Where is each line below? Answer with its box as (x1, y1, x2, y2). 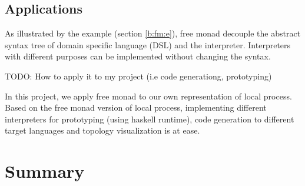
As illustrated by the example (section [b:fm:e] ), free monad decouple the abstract (5, 27, 301, 39)
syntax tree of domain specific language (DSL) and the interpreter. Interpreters (5, 38, 291, 51)
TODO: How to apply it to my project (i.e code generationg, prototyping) (5, 69, 272, 82)
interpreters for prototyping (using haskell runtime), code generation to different (5, 112, 294, 125)
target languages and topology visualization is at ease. (5, 124, 200, 137)
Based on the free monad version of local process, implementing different (5, 101, 267, 114)
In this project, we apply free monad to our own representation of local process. (5, 89, 292, 102)
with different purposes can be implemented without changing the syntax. (5, 50, 271, 62)
